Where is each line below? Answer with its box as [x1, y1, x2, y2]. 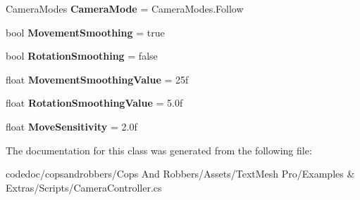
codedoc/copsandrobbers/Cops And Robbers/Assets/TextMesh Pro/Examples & [6, 166, 355, 181]
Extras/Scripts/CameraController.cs [6, 180, 162, 194]
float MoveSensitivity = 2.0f [6, 119, 137, 133]
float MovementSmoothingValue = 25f [6, 72, 189, 86]
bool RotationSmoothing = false [6, 48, 158, 63]
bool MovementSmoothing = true [6, 25, 165, 39]
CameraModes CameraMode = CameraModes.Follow [6, 1, 244, 15]
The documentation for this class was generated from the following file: [6, 142, 312, 157]
